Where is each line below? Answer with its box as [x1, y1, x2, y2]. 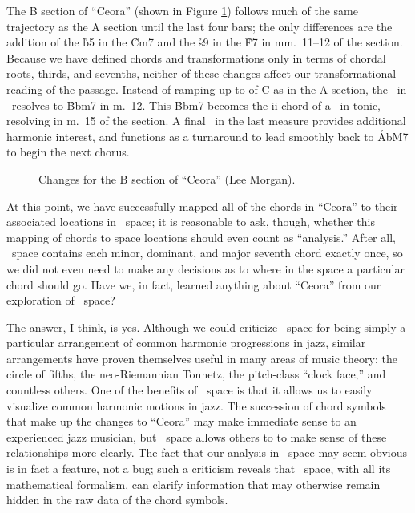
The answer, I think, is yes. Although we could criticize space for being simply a [6, 318, 406, 335]
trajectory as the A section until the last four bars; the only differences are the [6, 18, 393, 34]
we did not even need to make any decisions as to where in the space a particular [6, 260, 405, 277]
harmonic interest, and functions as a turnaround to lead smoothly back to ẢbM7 [6, 127, 409, 144]
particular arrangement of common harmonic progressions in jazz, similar [6, 334, 366, 351]
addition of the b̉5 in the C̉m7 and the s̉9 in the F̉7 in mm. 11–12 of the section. [6, 34, 403, 50]
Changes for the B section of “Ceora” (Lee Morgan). [38, 170, 296, 187]
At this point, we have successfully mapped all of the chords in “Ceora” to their [6, 197, 398, 214]
